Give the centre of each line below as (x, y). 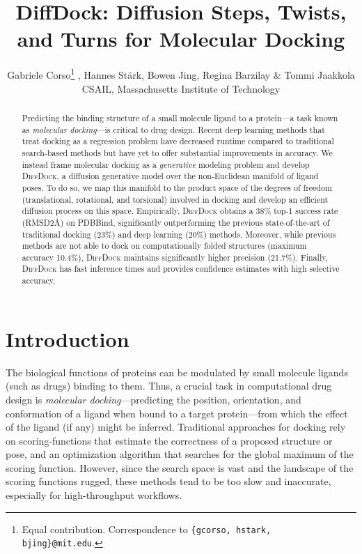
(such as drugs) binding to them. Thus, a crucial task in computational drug (169, 386)
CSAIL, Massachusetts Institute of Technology (181, 88)
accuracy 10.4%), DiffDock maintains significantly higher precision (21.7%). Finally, (175, 257)
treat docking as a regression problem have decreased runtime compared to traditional (178, 141)
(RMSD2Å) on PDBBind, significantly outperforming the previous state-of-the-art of (176, 222)
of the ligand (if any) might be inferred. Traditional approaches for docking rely (176, 427)
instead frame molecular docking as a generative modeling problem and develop (166, 164)
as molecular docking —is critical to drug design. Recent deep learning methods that (173, 129)
